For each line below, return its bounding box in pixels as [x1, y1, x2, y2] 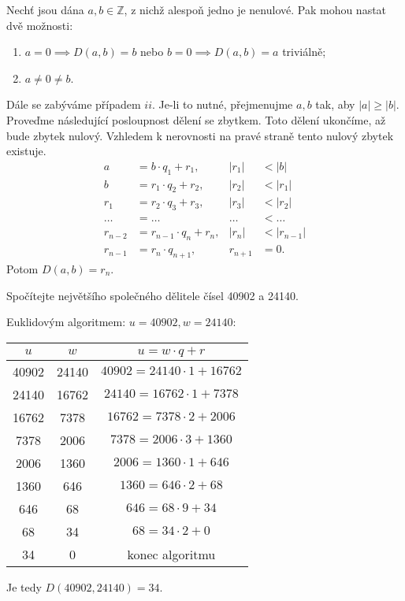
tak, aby [315, 96, 355, 113]
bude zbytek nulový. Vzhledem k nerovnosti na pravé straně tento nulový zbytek [6, 127, 394, 143]
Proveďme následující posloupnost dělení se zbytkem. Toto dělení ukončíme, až [6, 111, 386, 128]
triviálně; [282, 43, 326, 60]
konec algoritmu [127, 544, 216, 563]
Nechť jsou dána [6, 2, 84, 17]
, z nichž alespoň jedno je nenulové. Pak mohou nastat [124, 2, 387, 17]
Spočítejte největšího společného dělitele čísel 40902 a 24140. [6, 287, 299, 303]
